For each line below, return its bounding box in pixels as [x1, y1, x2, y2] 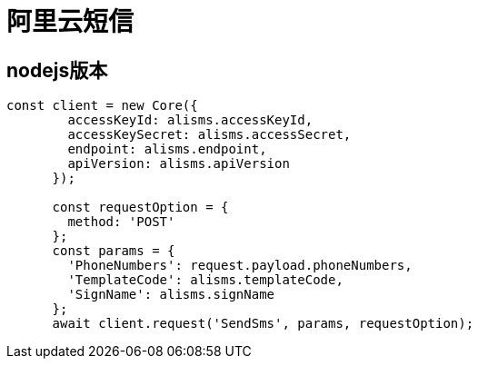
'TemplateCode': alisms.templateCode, [67, 272, 344, 288]
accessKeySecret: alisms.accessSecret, [67, 127, 352, 143]
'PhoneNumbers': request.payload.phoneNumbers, [67, 258, 413, 273]
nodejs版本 [6, 58, 108, 82]
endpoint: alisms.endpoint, [67, 142, 267, 157]
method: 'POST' [67, 214, 175, 230]
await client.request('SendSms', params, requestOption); [52, 316, 474, 331]
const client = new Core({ [6, 98, 198, 114]
